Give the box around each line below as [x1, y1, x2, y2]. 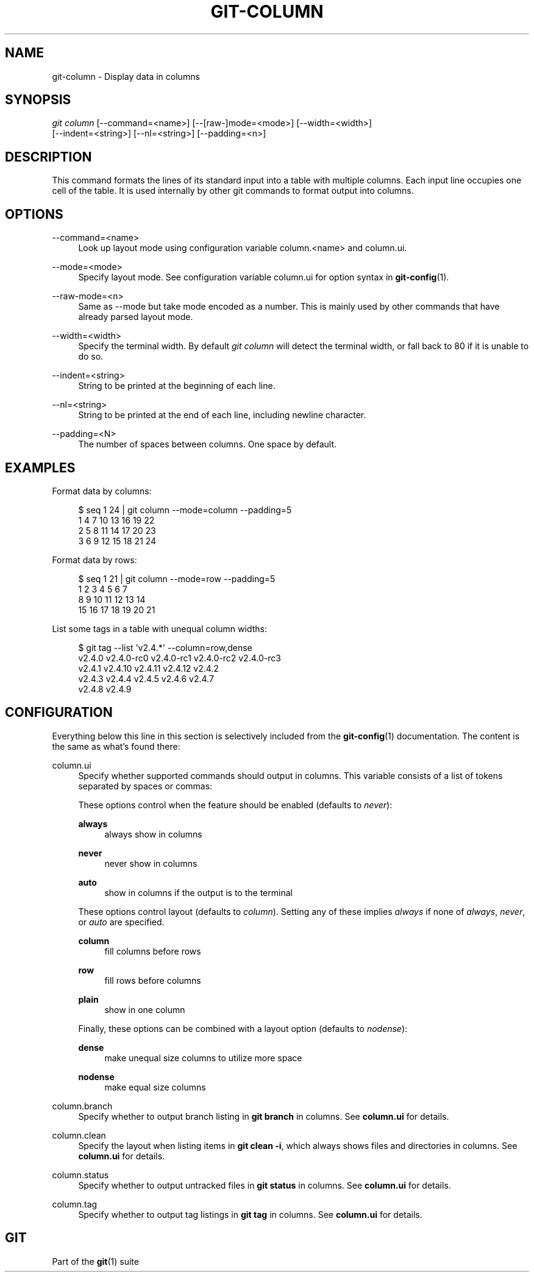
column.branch [52, 1100, 113, 1111]
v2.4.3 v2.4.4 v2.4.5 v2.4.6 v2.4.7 [78, 673, 214, 684]
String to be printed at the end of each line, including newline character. [78, 410, 366, 421]
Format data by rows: [52, 554, 137, 565]
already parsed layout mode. [78, 311, 193, 322]
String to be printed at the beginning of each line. [78, 380, 276, 391]
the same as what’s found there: [52, 741, 180, 752]
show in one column [104, 1004, 185, 1015]
